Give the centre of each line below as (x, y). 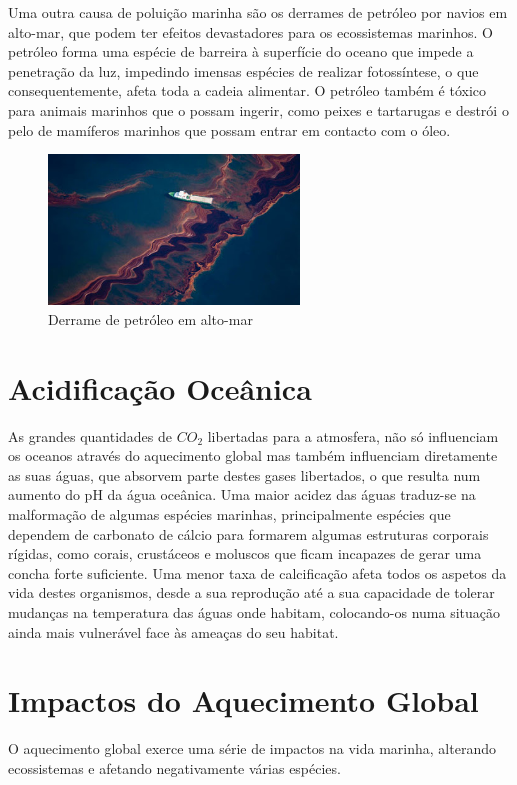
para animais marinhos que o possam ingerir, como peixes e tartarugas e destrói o (258, 109)
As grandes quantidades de (90, 435)
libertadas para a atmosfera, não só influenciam (353, 435)
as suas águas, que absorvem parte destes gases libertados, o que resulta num (244, 474)
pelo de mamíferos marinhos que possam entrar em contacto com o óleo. (229, 129)
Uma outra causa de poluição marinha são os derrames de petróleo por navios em (258, 12)
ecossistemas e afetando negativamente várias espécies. (174, 767)
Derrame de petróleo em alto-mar (150, 318)
